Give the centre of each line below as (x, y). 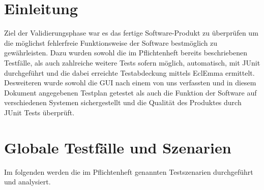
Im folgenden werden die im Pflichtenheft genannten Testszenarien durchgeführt (129, 171)
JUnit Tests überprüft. (39, 112)
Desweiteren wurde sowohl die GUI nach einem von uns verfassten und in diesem (130, 83)
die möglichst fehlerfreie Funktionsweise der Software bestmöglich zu (111, 42)
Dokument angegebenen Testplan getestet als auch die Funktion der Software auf (130, 92)
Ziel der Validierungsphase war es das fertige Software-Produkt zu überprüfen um (131, 33)
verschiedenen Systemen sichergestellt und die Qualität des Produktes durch (123, 102)
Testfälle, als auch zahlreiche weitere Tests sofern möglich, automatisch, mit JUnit (132, 62)
